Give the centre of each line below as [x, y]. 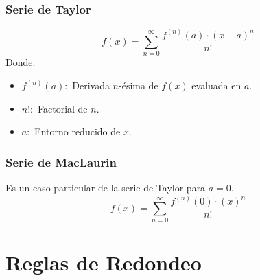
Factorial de [63, 108]
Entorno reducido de [78, 131]
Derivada [91, 85]
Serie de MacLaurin [61, 162]
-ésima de [139, 85]
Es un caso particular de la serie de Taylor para [106, 188]
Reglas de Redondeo [104, 262]
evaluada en [216, 85]
